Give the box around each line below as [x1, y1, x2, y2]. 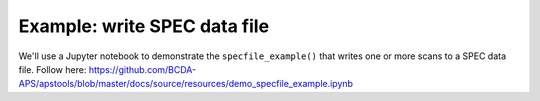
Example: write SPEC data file [18, 15, 270, 37]
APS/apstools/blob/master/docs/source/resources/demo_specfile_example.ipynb [18, 78, 354, 90]
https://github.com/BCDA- [88, 63, 197, 75]
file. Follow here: [18, 63, 87, 75]
